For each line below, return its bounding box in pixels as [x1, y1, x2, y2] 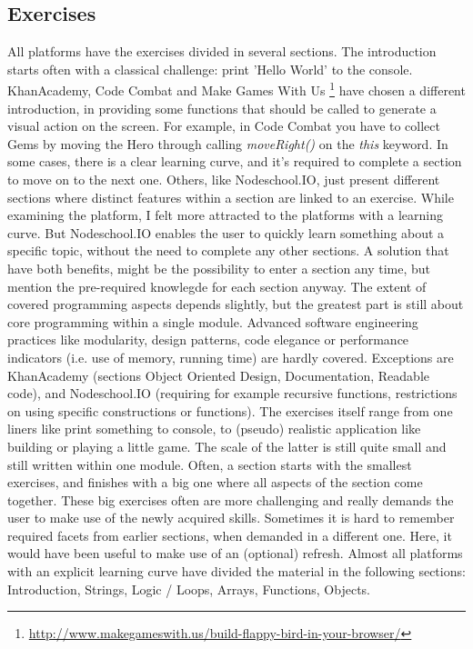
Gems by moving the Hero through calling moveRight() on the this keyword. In [7, 134, 448, 153]
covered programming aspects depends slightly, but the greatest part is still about [7, 295, 464, 314]
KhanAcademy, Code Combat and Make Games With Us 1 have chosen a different [7, 78, 466, 100]
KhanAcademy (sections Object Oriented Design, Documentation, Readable [7, 365, 430, 384]
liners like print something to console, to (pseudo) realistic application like [7, 419, 421, 438]
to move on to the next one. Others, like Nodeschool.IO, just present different [7, 170, 440, 189]
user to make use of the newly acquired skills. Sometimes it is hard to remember [7, 508, 455, 527]
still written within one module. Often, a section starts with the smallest [7, 454, 412, 474]
